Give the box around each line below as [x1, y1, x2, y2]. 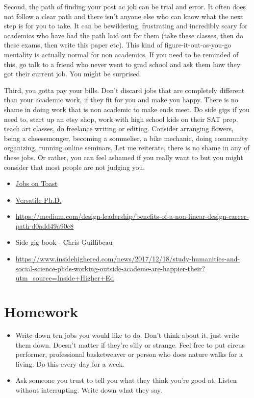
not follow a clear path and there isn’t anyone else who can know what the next [4, 11, 244, 21]
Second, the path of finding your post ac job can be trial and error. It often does [4, 1, 246, 11]
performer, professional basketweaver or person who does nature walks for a [15, 349, 243, 359]
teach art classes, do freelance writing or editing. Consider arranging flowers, [4, 123, 234, 134]
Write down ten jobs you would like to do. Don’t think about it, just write [15, 329, 239, 340]
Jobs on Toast [15, 178, 58, 188]
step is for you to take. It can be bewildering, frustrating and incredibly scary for [4, 21, 248, 31]
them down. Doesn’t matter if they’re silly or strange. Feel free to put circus [15, 339, 245, 350]
